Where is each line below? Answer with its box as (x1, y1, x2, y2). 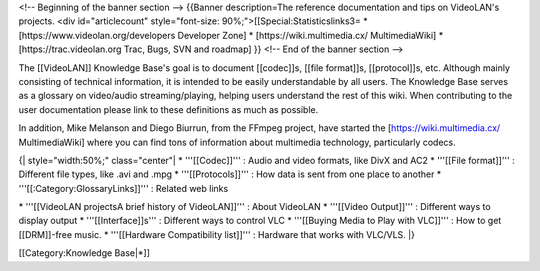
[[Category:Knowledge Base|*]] (18, 247, 150, 259)
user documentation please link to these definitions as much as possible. (18, 103, 319, 115)
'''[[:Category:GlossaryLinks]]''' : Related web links (18, 182, 229, 194)
